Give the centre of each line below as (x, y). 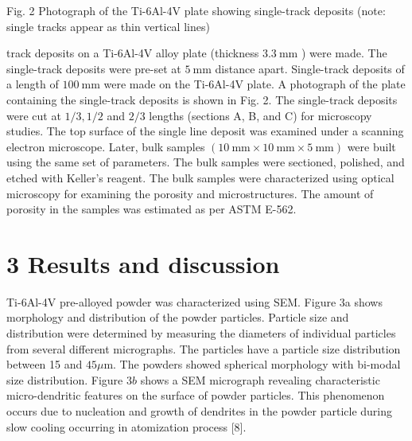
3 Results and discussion (143, 263)
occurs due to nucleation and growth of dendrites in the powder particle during (199, 411)
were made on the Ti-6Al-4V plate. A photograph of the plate (255, 84)
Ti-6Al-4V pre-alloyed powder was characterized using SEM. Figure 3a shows (194, 301)
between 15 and (45, 364)
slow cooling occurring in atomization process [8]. (126, 426)
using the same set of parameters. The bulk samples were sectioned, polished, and (206, 162)
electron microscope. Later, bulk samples (106, 146)
